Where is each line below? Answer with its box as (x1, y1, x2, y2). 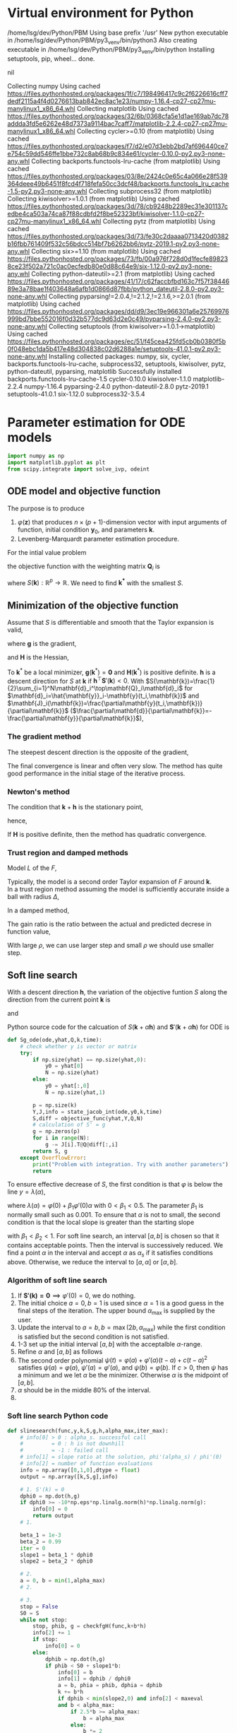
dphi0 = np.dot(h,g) (20, 1493, 80, 1500)
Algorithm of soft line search (7, 1275, 107, 1285)
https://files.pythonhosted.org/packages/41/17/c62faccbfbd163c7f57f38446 (7, 277, 230, 286)
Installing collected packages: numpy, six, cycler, (48, 352, 191, 360)
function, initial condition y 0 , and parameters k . (17, 525, 155, 535)
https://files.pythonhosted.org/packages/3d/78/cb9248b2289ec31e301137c (7, 201, 228, 210)
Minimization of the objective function (7, 599, 178, 611)
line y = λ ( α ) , (7, 1187, 46, 1196)
